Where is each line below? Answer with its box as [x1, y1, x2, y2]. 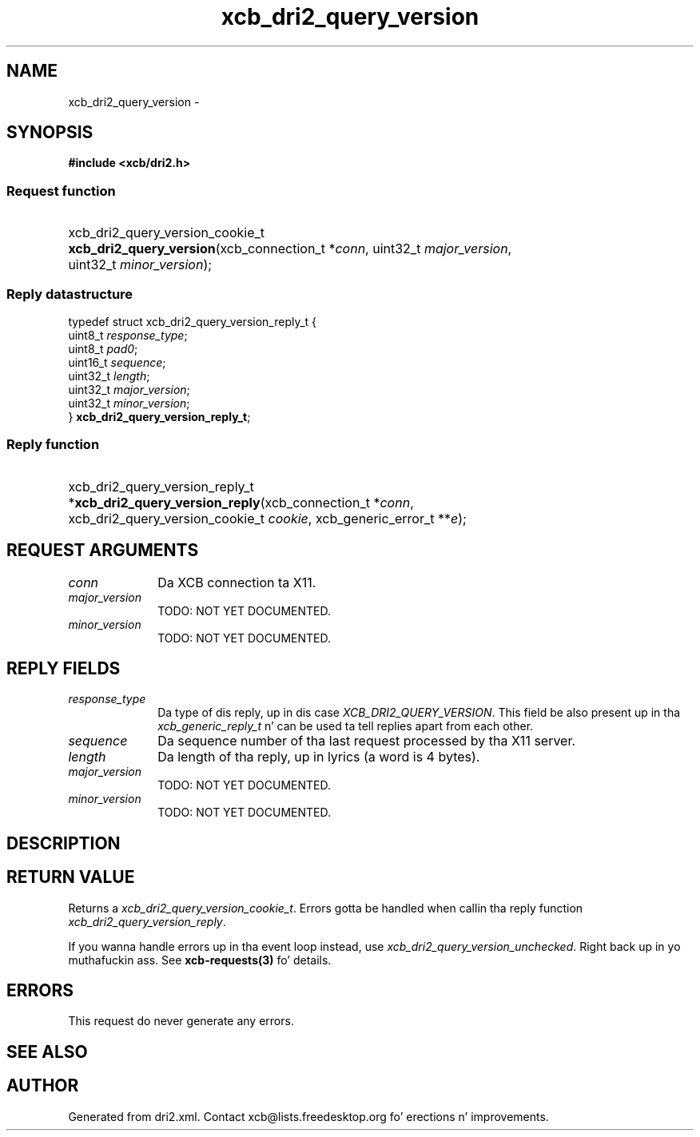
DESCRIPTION [6, 833, 121, 853]
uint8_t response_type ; [68, 328, 188, 342]
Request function [6, 182, 116, 199]
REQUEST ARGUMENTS [6, 540, 199, 561]
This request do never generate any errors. [68, 1014, 294, 1028]
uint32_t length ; [68, 368, 150, 383]
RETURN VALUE [6, 867, 135, 888]
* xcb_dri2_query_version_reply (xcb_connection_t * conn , [68, 494, 414, 511]
